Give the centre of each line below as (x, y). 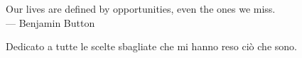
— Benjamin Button (50, 22)
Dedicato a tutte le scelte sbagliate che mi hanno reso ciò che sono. (151, 46)
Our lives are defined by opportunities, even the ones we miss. (141, 8)
